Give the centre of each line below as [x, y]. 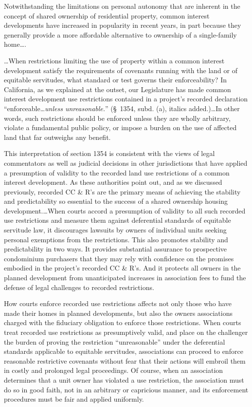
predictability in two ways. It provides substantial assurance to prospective [116, 249]
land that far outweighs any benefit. [57, 137]
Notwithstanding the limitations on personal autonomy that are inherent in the [122, 6]
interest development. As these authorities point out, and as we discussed [113, 182]
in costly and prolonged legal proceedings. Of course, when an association [114, 370]
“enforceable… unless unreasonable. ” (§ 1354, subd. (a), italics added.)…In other [122, 108]
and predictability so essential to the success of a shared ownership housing [116, 201]
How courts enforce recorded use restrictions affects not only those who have [118, 303]
